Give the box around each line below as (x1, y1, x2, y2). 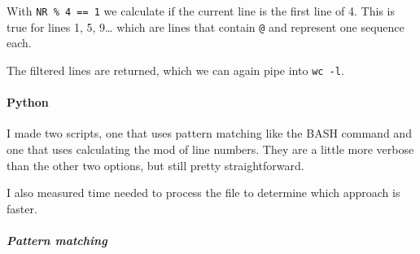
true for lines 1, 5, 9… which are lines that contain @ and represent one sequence (7, 18, 405, 35)
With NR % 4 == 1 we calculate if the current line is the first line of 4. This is (7, 2, 395, 19)
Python (7, 94, 49, 111)
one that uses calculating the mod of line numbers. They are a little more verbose (7, 140, 414, 157)
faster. (7, 199, 37, 217)
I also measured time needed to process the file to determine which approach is (7, 184, 400, 201)
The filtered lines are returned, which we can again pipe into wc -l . (7, 61, 344, 78)
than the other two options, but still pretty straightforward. (7, 156, 304, 173)
